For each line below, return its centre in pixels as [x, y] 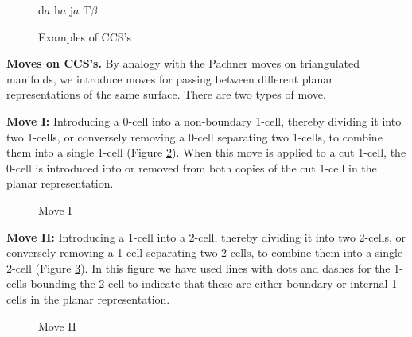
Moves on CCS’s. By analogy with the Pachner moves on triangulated [183, 63]
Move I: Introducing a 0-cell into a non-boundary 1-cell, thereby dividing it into [204, 120]
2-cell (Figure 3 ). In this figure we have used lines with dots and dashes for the [198, 267]
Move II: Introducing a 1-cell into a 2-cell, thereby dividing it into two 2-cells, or [206, 236]
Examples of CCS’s [85, 36]
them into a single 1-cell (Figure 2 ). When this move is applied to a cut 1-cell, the [206, 152]
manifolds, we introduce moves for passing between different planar [170, 78]
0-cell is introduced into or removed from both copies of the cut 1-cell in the [192, 167]
